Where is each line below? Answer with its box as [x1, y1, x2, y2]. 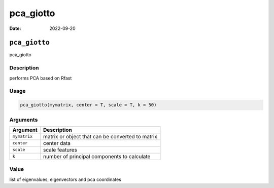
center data [43, 139, 71, 146]
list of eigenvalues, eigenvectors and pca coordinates [9, 176, 122, 182]
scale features [43, 146, 77, 153]
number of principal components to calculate [43, 153, 151, 160]
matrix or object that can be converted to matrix [43, 133, 157, 140]
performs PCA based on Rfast [9, 75, 72, 81]
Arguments [9, 116, 38, 123]
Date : [9, 25, 21, 31]
